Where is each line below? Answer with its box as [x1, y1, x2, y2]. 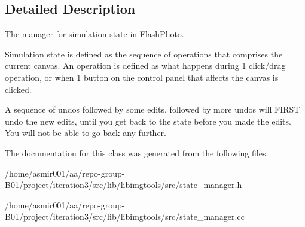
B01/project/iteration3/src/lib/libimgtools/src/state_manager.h [5, 178, 242, 191]
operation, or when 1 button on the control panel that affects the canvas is [5, 71, 279, 83]
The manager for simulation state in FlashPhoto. [5, 28, 184, 40]
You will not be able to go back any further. [5, 126, 166, 139]
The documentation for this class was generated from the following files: [5, 146, 269, 159]
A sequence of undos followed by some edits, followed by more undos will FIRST [5, 103, 300, 116]
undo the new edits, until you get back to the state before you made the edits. [5, 114, 291, 127]
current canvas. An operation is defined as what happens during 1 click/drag [5, 59, 286, 72]
